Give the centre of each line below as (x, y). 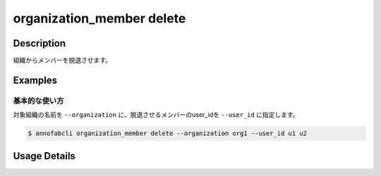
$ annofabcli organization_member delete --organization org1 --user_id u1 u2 (167, 133)
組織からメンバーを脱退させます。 (62, 61)
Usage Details (44, 156)
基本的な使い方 (38, 101)
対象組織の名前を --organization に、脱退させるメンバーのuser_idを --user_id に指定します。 (156, 115)
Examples (35, 80)
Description (40, 43)
